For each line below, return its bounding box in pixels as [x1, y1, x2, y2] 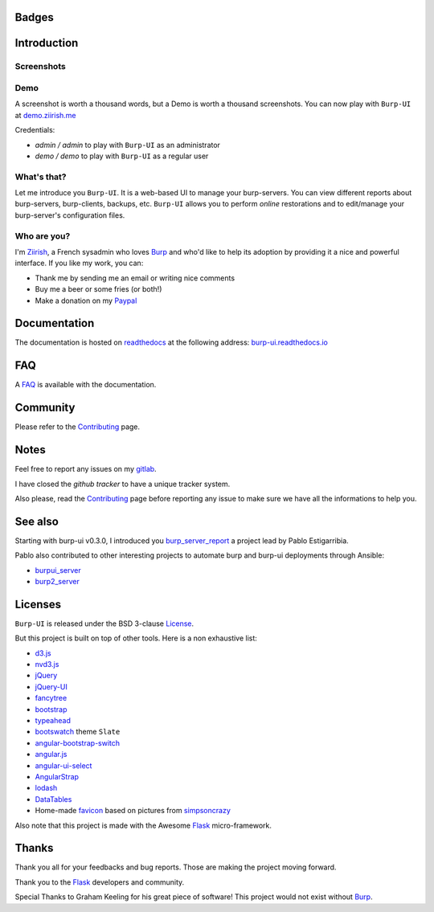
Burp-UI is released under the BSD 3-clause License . [14, 619, 194, 628]
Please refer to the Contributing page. [14, 422, 141, 431]
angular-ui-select [35, 760, 92, 771]
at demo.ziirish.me [14, 110, 76, 120]
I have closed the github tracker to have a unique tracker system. [14, 479, 231, 489]
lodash [35, 783, 58, 793]
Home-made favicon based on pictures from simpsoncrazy [35, 806, 231, 816]
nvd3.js [35, 660, 59, 669]
